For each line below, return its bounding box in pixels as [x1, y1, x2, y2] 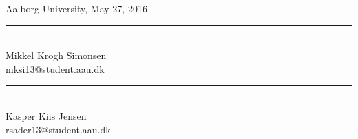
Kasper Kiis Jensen [6, 108, 87, 122]
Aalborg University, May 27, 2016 [6, 1, 147, 15]
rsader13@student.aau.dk [6, 122, 111, 136]
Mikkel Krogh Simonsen [6, 48, 107, 63]
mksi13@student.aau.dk [6, 61, 105, 76]
